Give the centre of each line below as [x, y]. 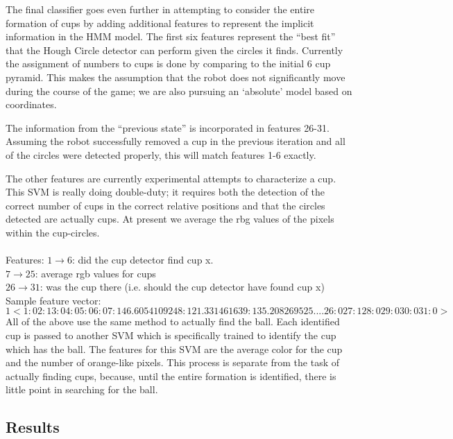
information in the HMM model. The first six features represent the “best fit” [171, 36]
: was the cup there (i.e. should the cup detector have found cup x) [182, 287]
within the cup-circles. [53, 232]
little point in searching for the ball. [82, 389]
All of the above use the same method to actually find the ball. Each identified [173, 321]
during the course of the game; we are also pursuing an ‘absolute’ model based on [179, 91]
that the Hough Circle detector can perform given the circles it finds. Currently [174, 50]
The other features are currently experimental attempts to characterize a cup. [171, 178]
